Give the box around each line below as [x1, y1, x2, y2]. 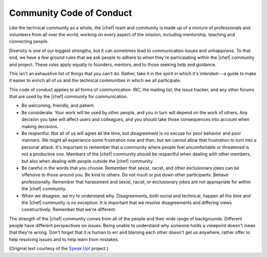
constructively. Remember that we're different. [21, 206, 116, 212]
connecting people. [9, 39, 49, 45]
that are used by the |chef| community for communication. [9, 94, 128, 100]
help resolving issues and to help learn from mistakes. [9, 236, 120, 242]
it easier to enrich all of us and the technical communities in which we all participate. [9, 77, 181, 84]
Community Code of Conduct [9, 7, 132, 18]
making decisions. [21, 123, 59, 129]
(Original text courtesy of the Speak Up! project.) [9, 246, 109, 252]
